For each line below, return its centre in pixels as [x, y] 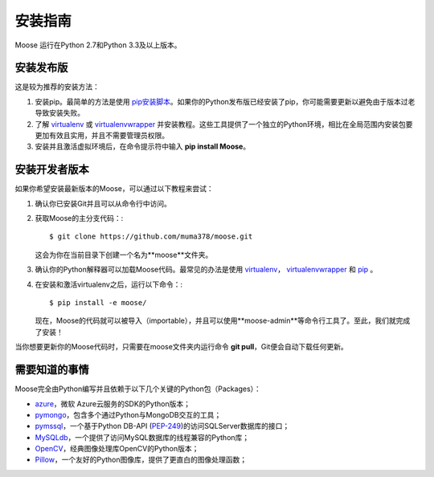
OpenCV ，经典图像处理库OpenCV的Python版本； [117, 449]
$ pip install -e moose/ [98, 303]
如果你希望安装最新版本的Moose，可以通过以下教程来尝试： [114, 189]
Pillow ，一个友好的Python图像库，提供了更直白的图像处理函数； [141, 460]
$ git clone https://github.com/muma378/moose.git [151, 236]
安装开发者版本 [52, 170]
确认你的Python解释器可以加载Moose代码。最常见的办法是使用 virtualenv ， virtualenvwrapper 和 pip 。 [206, 270]
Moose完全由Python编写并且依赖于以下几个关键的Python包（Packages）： [138, 389]
